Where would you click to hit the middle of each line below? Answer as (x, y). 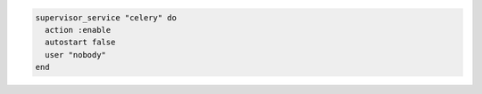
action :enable (78, 30)
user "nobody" (76, 55)
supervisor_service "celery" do (106, 17)
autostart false (80, 43)
